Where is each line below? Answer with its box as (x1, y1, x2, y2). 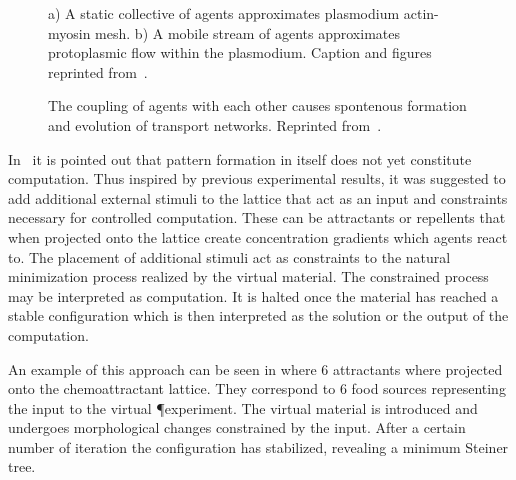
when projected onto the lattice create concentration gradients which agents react (8, 226, 508, 247)
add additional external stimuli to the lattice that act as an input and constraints (8, 187, 508, 208)
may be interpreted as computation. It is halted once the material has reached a (8, 285, 499, 306)
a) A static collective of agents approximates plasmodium (48, 3, 400, 23)
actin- (403, 3, 439, 23)
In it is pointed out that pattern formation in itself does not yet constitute (8, 148, 472, 169)
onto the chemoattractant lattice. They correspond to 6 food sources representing (8, 378, 506, 399)
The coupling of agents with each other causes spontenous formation (48, 95, 467, 116)
